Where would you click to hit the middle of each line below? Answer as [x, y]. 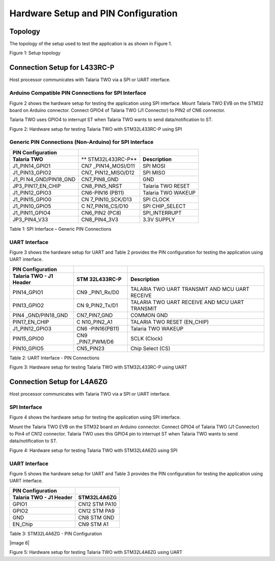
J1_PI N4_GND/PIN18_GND [44, 179]
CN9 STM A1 [93, 524]
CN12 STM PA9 [96, 510]
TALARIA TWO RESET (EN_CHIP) [170, 322]
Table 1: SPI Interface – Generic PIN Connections [60, 229]
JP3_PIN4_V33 [30, 219]
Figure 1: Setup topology [35, 53]
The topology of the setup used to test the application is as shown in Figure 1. [91, 44]
